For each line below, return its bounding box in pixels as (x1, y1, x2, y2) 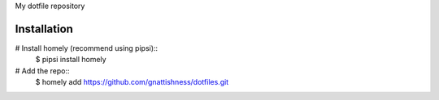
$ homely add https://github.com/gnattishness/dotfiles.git (35, 77, 229, 87)
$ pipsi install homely (35, 55, 106, 65)
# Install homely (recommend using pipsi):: (15, 43, 159, 52)
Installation (15, 22, 73, 35)
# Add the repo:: (15, 65, 70, 76)
